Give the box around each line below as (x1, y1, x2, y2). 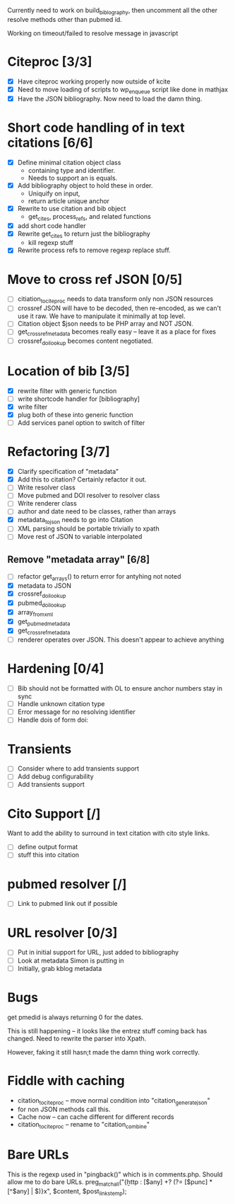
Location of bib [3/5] (7, 363, 131, 380)
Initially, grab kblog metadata (17, 964, 102, 972)
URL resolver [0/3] (7, 924, 118, 941)
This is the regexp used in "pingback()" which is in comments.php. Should (7, 1170, 223, 1179)
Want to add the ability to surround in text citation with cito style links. (7, 829, 210, 838)
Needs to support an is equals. (28, 174, 118, 182)
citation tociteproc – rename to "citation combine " (17, 1120, 150, 1130)
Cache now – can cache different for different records (17, 1113, 174, 1121)
